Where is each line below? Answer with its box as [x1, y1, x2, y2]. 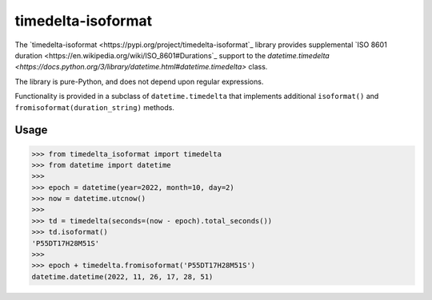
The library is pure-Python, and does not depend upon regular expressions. [14, 77, 264, 86]
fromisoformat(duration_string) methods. [14, 102, 175, 112]
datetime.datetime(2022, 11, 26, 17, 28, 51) [31, 272, 214, 281]
